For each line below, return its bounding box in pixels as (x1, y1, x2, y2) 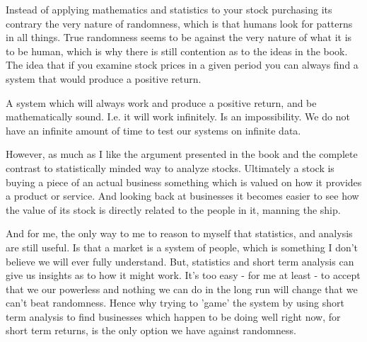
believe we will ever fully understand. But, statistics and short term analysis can (6, 253, 354, 268)
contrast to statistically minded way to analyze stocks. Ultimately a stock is (6, 160, 334, 175)
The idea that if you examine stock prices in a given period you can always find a (6, 57, 359, 72)
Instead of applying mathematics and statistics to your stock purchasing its (6, 2, 332, 16)
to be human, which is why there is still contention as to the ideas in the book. (6, 43, 348, 58)
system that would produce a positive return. (6, 71, 202, 86)
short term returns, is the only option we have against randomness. (6, 323, 296, 338)
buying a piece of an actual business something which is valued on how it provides (6, 174, 362, 189)
